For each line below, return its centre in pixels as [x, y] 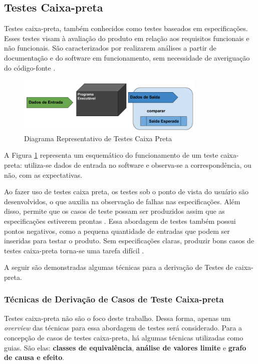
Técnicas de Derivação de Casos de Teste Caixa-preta [114, 299]
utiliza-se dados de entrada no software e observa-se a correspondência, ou [138, 164]
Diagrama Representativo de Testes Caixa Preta [98, 138]
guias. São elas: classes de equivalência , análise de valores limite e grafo [125, 347]
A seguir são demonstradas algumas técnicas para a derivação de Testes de [118, 267]
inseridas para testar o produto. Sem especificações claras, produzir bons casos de [129, 241]
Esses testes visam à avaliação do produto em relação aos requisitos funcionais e [127, 38]
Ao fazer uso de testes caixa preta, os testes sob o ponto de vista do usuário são [126, 192]
